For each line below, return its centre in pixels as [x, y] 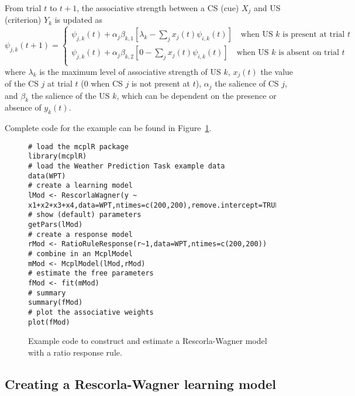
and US [267, 8]
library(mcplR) [58, 156]
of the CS [22, 83]
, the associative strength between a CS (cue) [158, 8]
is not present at [161, 83]
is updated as [79, 20]
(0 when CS [102, 83]
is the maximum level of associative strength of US [130, 71]
